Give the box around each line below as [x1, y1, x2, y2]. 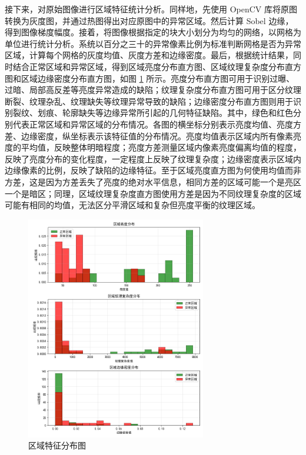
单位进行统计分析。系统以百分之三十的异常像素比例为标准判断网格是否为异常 [5, 37, 301, 49]
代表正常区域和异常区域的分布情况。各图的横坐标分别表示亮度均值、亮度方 [12, 118, 301, 130]
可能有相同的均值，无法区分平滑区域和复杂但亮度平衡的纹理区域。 [5, 199, 260, 211]
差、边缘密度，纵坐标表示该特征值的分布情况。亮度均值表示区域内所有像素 [5, 129, 293, 142]
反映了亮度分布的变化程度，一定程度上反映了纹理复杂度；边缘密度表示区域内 [5, 152, 301, 165]
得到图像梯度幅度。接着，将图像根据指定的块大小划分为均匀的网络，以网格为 [5, 26, 301, 38]
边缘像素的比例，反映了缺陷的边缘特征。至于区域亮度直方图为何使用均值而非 [5, 164, 301, 176]
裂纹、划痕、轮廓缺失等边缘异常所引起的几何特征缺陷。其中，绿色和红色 [12, 106, 293, 119]
